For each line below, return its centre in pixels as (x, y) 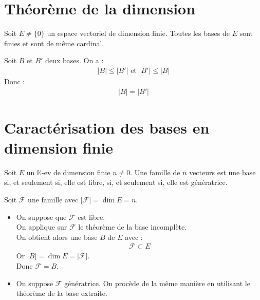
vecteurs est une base (222, 172)
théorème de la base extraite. (62, 293)
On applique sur (42, 227)
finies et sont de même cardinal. (54, 43)
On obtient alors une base (57, 237)
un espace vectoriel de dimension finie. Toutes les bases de (138, 33)
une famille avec (53, 200)
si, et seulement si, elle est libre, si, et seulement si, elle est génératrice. (116, 182)
